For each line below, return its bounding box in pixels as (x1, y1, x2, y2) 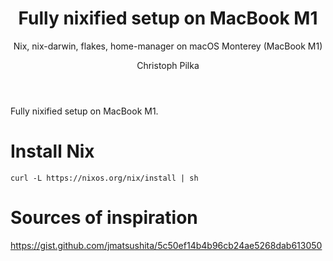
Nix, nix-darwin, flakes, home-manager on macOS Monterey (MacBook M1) (13, 40, 323, 52)
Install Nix (10, 140, 95, 163)
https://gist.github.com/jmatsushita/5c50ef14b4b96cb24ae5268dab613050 (10, 239, 323, 251)
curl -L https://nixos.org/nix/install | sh (10, 173, 199, 183)
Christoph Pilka (136, 59, 200, 71)
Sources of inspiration (10, 207, 198, 229)
